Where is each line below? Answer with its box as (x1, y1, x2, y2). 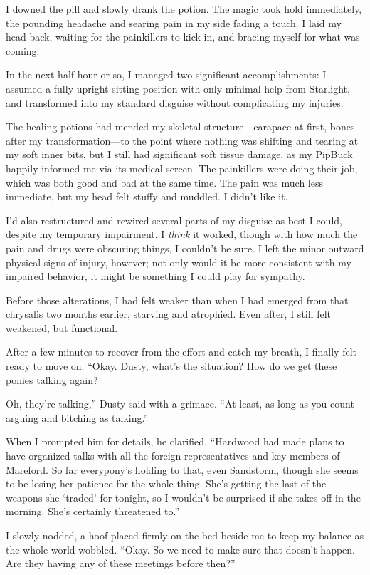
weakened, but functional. (6, 320, 118, 335)
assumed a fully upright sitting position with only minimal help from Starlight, (6, 81, 350, 95)
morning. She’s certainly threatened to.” (6, 504, 180, 519)
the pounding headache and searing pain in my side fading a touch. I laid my (6, 15, 342, 30)
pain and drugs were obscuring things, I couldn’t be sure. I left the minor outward (6, 240, 364, 255)
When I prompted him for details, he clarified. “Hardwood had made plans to (6, 434, 344, 449)
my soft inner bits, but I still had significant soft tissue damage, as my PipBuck (6, 147, 353, 162)
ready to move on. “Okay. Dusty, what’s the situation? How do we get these (6, 358, 337, 373)
